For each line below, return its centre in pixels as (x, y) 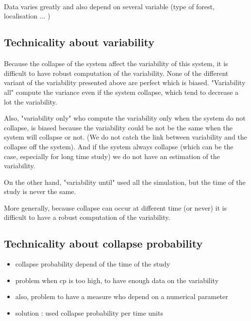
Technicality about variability (79, 42)
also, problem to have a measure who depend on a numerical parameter (122, 296)
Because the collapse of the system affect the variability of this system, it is (116, 63)
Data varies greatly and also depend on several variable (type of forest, (109, 6)
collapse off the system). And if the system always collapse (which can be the (119, 146)
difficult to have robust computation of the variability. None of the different (116, 73)
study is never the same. (40, 191)
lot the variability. (31, 101)
